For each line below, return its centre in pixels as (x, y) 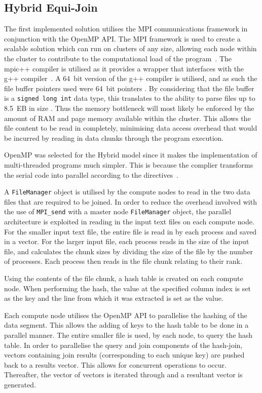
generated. (20, 384)
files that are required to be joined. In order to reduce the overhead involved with (130, 201)
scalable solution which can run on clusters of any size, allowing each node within (130, 48)
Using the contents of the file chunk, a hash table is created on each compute (124, 278)
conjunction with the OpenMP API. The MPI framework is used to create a (122, 38)
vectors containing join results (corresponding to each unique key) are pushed (124, 355)
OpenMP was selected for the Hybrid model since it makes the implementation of (131, 155)
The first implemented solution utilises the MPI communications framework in (126, 29)
